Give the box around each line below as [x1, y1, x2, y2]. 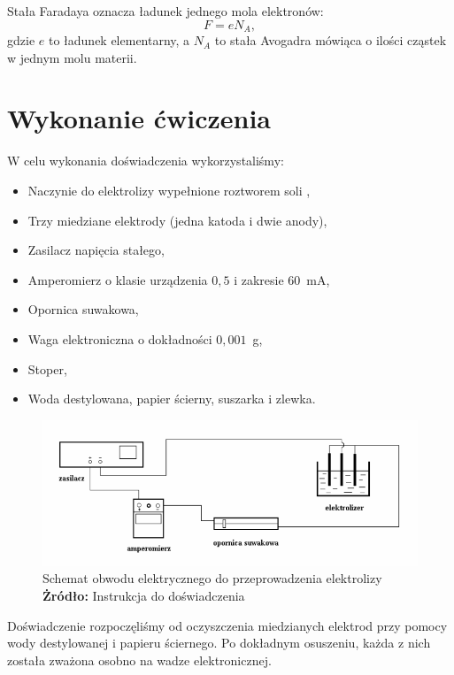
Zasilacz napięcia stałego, [27, 241, 165, 259]
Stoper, [27, 359, 67, 378]
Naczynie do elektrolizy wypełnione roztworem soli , [27, 180, 311, 199]
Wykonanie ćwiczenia [7, 100, 272, 136]
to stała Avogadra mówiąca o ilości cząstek [214, 31, 447, 50]
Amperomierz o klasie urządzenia [27, 270, 208, 288]
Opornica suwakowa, [27, 300, 139, 318]
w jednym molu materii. [7, 48, 137, 66]
